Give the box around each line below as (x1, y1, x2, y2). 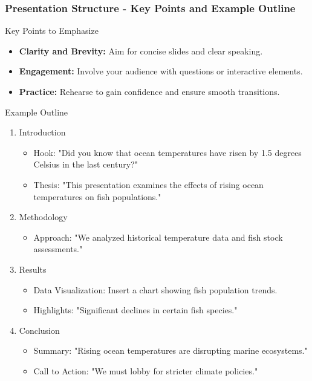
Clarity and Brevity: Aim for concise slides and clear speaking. (19, 44, 263, 57)
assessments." (33, 243, 83, 255)
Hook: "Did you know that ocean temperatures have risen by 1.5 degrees (33, 146, 302, 158)
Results (19, 262, 47, 275)
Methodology (19, 210, 68, 223)
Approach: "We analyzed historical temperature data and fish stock (33, 230, 283, 243)
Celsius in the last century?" (33, 158, 138, 171)
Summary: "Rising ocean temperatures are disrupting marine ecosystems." (33, 344, 308, 357)
